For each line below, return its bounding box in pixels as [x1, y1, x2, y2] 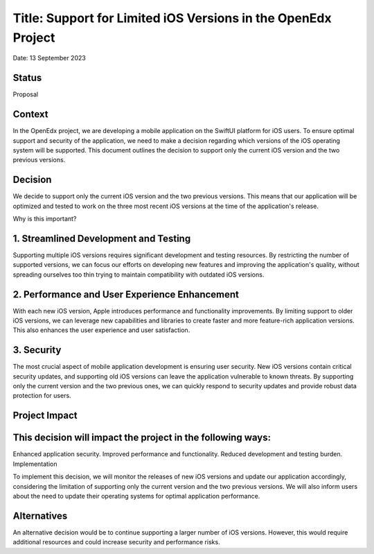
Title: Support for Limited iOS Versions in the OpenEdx [12, 10, 332, 26]
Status [12, 72, 42, 84]
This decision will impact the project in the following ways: [12, 432, 271, 444]
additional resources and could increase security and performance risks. [12, 538, 221, 546]
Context [12, 108, 48, 121]
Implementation [12, 460, 57, 468]
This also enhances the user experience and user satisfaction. [12, 326, 190, 334]
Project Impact [12, 410, 78, 422]
